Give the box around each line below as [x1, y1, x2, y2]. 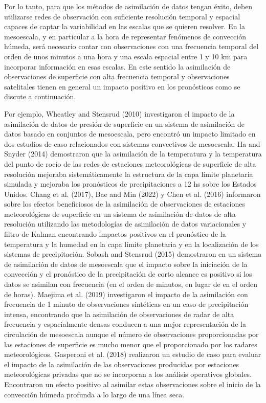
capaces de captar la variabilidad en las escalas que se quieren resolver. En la [4, 21, 245, 32]
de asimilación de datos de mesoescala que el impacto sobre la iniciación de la [4, 258, 248, 269]
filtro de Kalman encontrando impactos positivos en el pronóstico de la [4, 229, 226, 239]
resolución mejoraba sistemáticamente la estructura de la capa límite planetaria [4, 168, 253, 179]
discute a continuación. [4, 91, 76, 102]
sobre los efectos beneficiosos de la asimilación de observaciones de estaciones [4, 198, 245, 209]
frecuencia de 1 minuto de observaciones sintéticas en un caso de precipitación [4, 299, 249, 309]
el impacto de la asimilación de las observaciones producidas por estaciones [4, 359, 239, 369]
